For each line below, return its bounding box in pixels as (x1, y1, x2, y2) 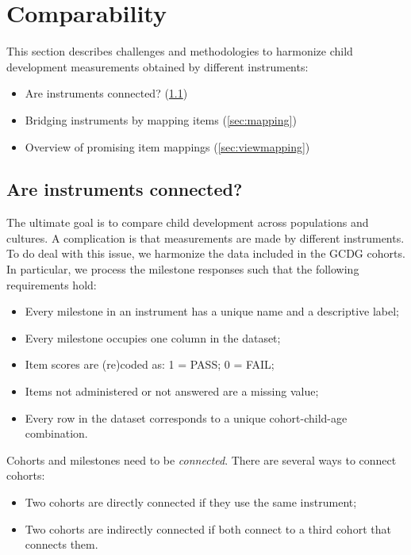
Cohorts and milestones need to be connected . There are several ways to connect (6, 451, 397, 468)
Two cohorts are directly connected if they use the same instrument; (25, 494, 357, 511)
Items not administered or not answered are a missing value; (25, 383, 319, 400)
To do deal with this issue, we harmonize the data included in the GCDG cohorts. (6, 245, 405, 262)
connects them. (25, 536, 98, 553)
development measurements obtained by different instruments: (6, 58, 309, 75)
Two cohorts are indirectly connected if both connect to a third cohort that (25, 520, 391, 537)
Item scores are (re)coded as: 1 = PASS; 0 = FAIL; (25, 356, 275, 373)
